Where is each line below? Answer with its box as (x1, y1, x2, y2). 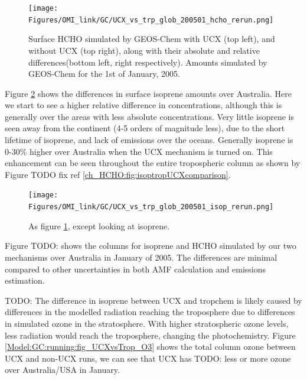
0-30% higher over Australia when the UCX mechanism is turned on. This (5, 145, 273, 157)
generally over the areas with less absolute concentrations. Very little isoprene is (5, 110, 294, 122)
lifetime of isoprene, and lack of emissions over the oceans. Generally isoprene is (5, 134, 293, 146)
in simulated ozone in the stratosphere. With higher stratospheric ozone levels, (5, 317, 289, 329)
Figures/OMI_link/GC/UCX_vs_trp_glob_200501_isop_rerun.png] (28, 203, 274, 212)
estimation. (5, 274, 45, 287)
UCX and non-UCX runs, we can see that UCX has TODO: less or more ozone (5, 352, 291, 364)
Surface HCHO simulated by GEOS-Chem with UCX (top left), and (28, 33, 275, 45)
